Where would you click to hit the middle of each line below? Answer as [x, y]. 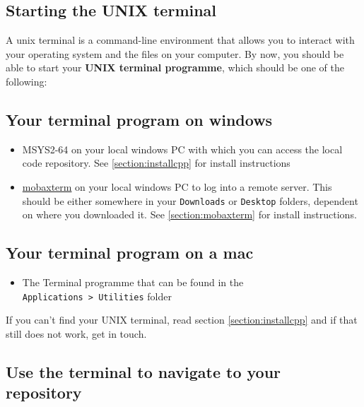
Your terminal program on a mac [130, 253]
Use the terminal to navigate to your [143, 371]
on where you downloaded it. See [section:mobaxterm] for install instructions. [189, 214]
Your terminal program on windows [139, 119]
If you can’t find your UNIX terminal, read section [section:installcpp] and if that [182, 320]
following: [27, 81]
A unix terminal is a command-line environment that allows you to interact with [180, 40]
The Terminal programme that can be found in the [133, 282]
